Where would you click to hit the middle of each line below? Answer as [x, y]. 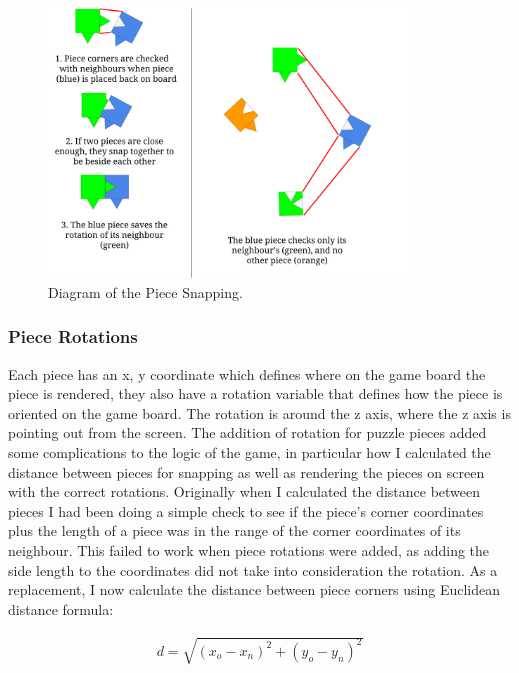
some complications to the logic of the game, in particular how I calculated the [249, 452]
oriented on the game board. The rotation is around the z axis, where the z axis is [259, 412]
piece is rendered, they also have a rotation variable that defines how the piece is [255, 393]
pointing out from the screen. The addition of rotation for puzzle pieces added [247, 432]
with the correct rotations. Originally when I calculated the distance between [244, 491]
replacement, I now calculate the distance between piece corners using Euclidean [254, 589]
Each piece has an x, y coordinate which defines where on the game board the [247, 373]
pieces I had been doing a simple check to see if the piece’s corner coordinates [246, 510]
